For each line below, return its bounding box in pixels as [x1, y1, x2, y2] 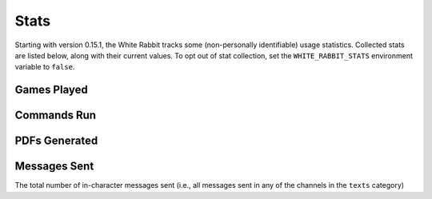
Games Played [14, 83, 88, 97]
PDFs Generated [14, 134, 98, 148]
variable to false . [14, 62, 75, 72]
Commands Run [14, 109, 96, 122]
